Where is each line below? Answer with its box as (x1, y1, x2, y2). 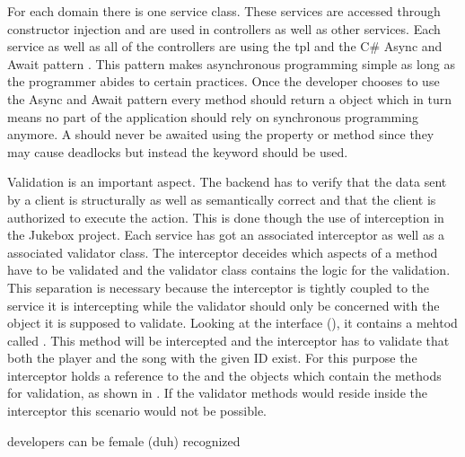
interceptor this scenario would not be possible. (7, 401, 267, 420)
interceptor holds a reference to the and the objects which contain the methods (7, 365, 442, 384)
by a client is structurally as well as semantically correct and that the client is (7, 189, 436, 208)
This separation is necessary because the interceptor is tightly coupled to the (7, 277, 430, 296)
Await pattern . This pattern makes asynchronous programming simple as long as (7, 54, 455, 73)
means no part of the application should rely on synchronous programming (7, 107, 418, 126)
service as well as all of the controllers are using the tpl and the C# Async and (7, 37, 443, 56)
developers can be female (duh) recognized (7, 431, 241, 450)
